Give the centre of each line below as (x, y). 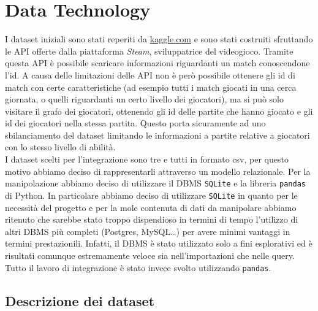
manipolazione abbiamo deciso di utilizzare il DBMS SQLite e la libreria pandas (155, 183)
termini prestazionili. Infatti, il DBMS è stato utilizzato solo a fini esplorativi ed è (159, 243)
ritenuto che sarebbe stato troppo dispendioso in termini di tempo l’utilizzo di (152, 219)
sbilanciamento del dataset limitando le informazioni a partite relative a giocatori (157, 135)
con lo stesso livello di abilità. (60, 147)
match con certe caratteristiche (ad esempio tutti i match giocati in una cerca (151, 87)
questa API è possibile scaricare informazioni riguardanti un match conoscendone (157, 63)
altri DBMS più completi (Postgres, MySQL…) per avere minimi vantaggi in (148, 231)
